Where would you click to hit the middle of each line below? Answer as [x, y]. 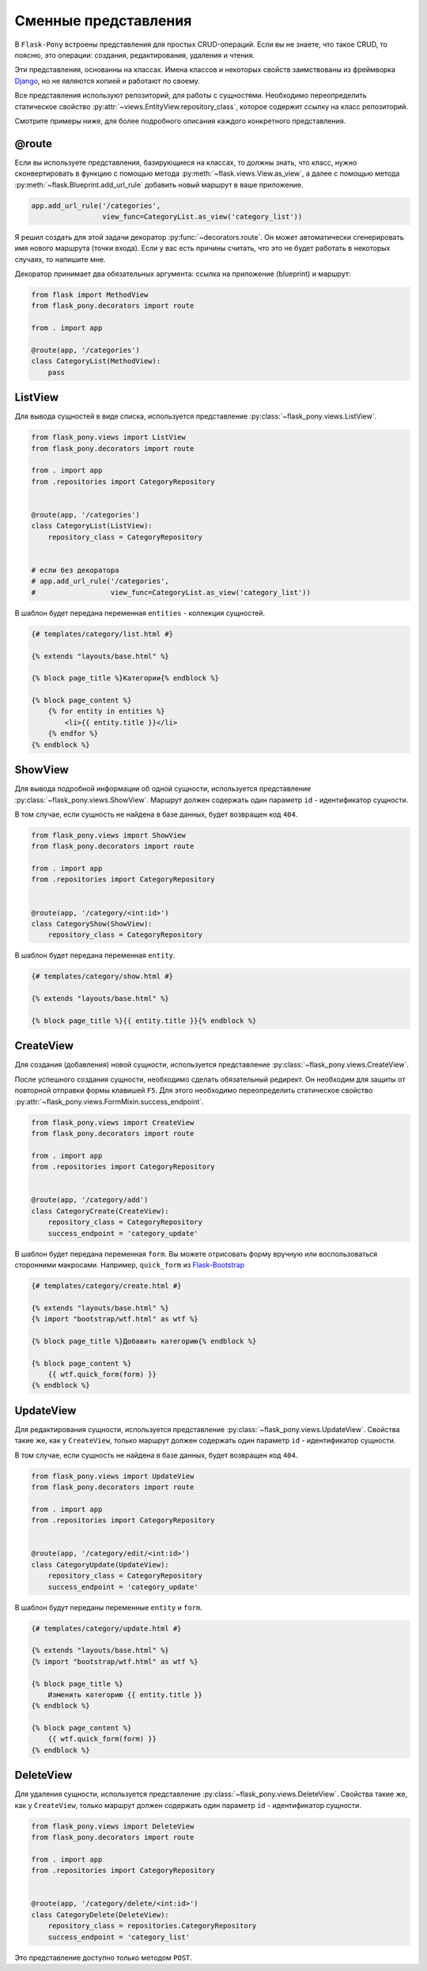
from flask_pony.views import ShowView [108, 835]
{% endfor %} [73, 733]
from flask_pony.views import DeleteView [113, 1826]
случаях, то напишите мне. [60, 259]
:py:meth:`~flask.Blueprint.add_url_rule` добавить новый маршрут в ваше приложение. [159, 184]
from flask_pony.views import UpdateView [113, 1476]
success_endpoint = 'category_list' [119, 1937]
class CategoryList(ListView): [92, 526]
